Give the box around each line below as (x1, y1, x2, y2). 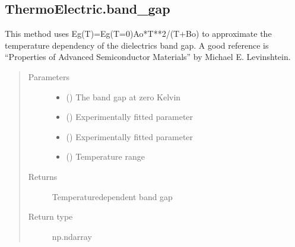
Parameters (28, 70, 69, 83)
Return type (28, 210, 73, 223)
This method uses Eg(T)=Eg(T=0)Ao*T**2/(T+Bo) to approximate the (5, 27, 272, 40)
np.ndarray (52, 230, 92, 242)
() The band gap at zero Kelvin (66, 90, 181, 103)
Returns (28, 170, 58, 182)
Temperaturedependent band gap (52, 190, 173, 202)
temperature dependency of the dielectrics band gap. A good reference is (5, 39, 269, 51)
